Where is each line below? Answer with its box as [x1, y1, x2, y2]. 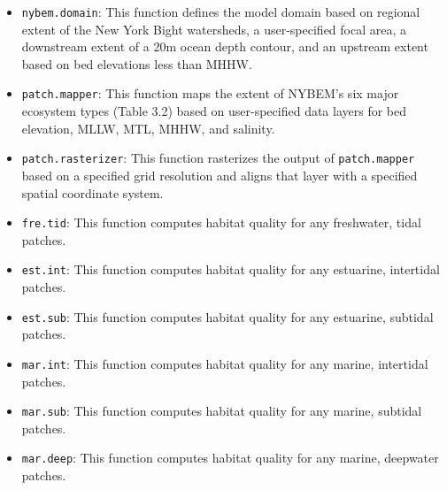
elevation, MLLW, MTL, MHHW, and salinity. [21, 119, 275, 137]
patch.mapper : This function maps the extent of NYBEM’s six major [21, 84, 399, 103]
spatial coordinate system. [21, 183, 164, 202]
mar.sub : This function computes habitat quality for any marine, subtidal [21, 402, 422, 420]
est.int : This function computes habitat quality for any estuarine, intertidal [21, 260, 440, 279]
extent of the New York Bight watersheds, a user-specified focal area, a [21, 19, 407, 38]
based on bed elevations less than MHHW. [21, 54, 252, 73]
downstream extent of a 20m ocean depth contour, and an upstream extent [21, 37, 428, 56]
